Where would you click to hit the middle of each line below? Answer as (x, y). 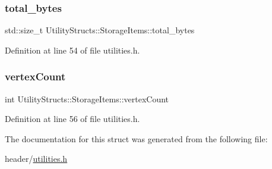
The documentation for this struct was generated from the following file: (136, 138)
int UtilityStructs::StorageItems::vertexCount (87, 98)
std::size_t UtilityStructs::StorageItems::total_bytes (100, 30)
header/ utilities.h (36, 159)
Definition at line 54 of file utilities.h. (72, 50)
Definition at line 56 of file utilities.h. (72, 119)
